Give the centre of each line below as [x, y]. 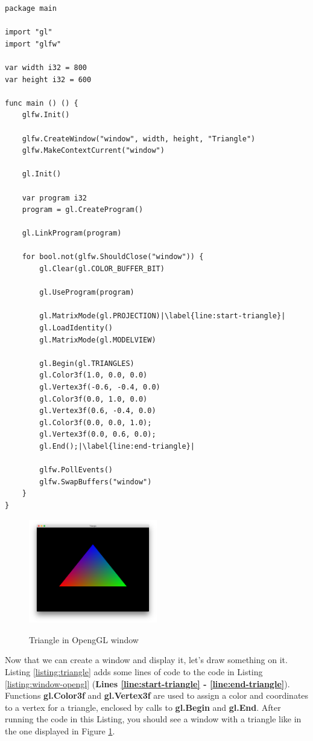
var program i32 [55, 198]
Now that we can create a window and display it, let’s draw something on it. [146, 660]
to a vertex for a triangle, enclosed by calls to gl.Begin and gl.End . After [143, 707]
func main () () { [42, 103]
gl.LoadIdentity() [76, 328]
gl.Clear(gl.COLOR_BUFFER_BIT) [102, 269]
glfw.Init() [46, 115]
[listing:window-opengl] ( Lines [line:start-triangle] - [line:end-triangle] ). [147, 683]
